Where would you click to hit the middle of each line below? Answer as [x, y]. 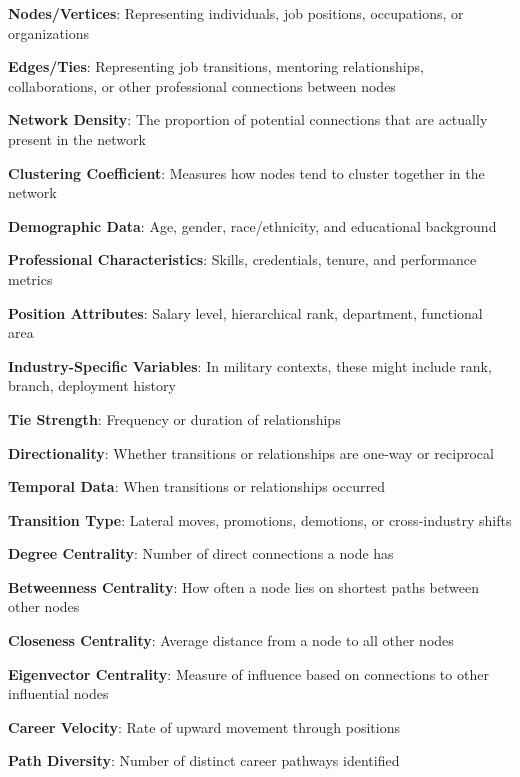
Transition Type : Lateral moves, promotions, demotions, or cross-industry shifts [260, 519]
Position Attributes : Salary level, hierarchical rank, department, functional [245, 312]
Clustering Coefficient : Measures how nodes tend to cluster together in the [246, 172]
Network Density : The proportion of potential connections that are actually [248, 119]
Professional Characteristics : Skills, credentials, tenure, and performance [242, 259]
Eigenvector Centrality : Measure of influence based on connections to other [248, 673]
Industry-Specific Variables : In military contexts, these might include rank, [250, 365]
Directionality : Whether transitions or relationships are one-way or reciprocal [251, 452]
